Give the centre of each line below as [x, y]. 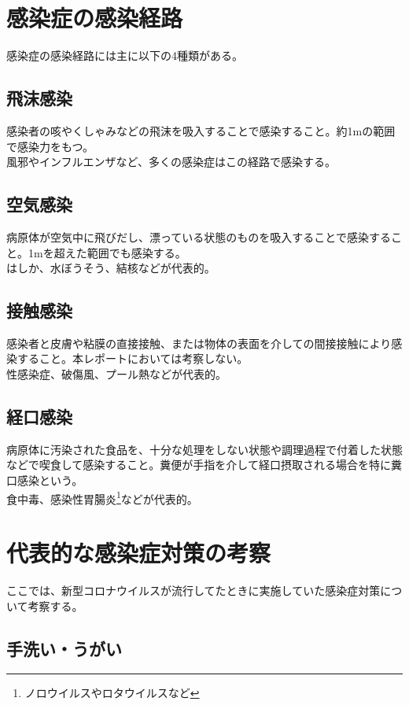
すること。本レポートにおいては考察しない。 [133, 358]
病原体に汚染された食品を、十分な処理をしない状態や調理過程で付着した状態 [204, 449]
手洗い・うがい [64, 648]
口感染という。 [45, 480]
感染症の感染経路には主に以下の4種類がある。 [125, 55]
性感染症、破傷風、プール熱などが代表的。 [116, 374]
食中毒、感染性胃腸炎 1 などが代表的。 [102, 497]
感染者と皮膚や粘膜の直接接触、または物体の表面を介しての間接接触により [199, 343]
